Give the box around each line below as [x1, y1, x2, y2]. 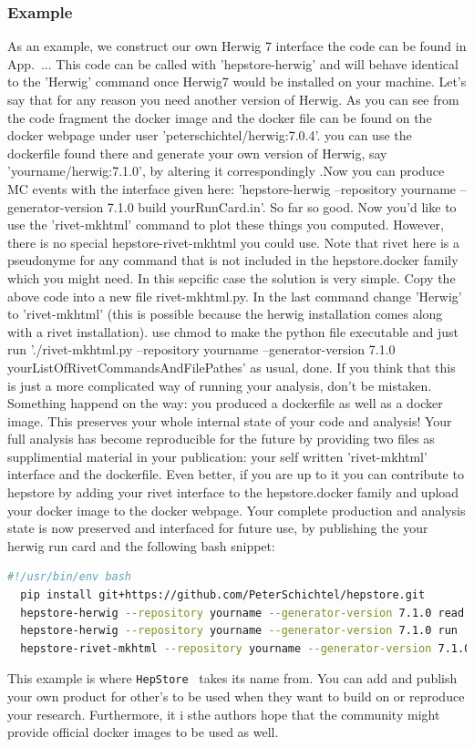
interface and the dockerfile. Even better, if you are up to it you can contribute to [7, 465, 464, 484]
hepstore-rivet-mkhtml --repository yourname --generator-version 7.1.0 [20, 641, 471, 655]
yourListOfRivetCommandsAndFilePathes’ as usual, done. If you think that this [7, 357, 456, 376]
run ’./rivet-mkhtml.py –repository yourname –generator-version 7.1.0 [7, 340, 396, 359]
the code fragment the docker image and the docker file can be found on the [7, 107, 432, 127]
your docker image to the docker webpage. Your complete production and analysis [7, 500, 466, 519]
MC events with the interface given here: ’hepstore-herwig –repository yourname [7, 179, 457, 198]
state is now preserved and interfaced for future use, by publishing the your [7, 518, 428, 537]
